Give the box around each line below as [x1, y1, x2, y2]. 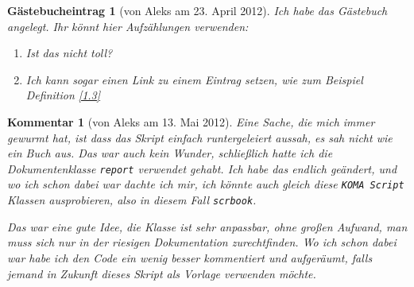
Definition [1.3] [25, 87, 101, 103]
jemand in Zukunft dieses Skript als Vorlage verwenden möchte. [7, 265, 316, 281]
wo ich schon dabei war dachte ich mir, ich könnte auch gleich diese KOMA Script [7, 176, 404, 192]
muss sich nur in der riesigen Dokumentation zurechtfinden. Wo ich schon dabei [7, 234, 397, 250]
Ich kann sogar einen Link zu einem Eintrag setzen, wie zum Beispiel [25, 71, 363, 87]
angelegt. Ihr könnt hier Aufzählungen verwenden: [7, 17, 249, 34]
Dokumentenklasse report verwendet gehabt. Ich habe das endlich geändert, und [7, 160, 397, 176]
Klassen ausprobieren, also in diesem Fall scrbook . [7, 192, 257, 208]
